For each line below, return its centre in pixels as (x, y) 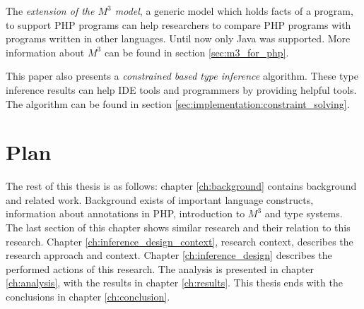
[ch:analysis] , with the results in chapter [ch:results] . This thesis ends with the (174, 283)
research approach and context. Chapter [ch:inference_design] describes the (169, 255)
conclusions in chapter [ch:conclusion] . (88, 297)
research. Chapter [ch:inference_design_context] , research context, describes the (180, 241)
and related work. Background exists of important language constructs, (160, 199)
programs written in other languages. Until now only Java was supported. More (178, 38)
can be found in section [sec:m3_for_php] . (196, 52)
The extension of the (50, 11)
